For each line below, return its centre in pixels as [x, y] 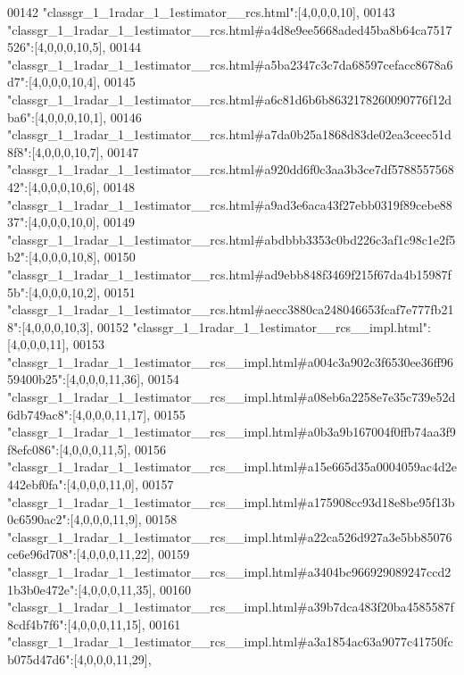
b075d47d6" [39, 658]
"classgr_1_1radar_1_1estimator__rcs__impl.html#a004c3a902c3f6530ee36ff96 [230, 361]
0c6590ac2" [37, 519]
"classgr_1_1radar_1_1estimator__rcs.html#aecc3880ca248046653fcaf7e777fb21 [231, 309]
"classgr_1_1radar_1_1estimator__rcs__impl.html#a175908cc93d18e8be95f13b [231, 501]
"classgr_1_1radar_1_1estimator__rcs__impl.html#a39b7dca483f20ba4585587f [231, 607]
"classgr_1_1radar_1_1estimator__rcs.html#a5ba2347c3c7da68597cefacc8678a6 [230, 64]
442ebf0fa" [35, 484]
